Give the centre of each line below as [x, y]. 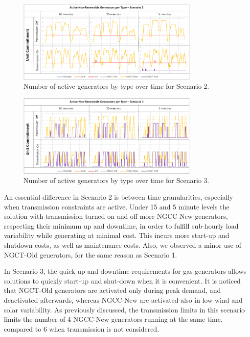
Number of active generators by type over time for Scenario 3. [116, 180]
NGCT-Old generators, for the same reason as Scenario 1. [91, 254]
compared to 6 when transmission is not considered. [82, 328]
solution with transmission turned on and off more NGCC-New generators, [116, 216]
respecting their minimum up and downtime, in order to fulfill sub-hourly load [121, 225]
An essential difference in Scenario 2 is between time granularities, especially [119, 197]
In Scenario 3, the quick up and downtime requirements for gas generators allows [125, 271]
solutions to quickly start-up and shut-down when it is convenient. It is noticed [122, 280]
